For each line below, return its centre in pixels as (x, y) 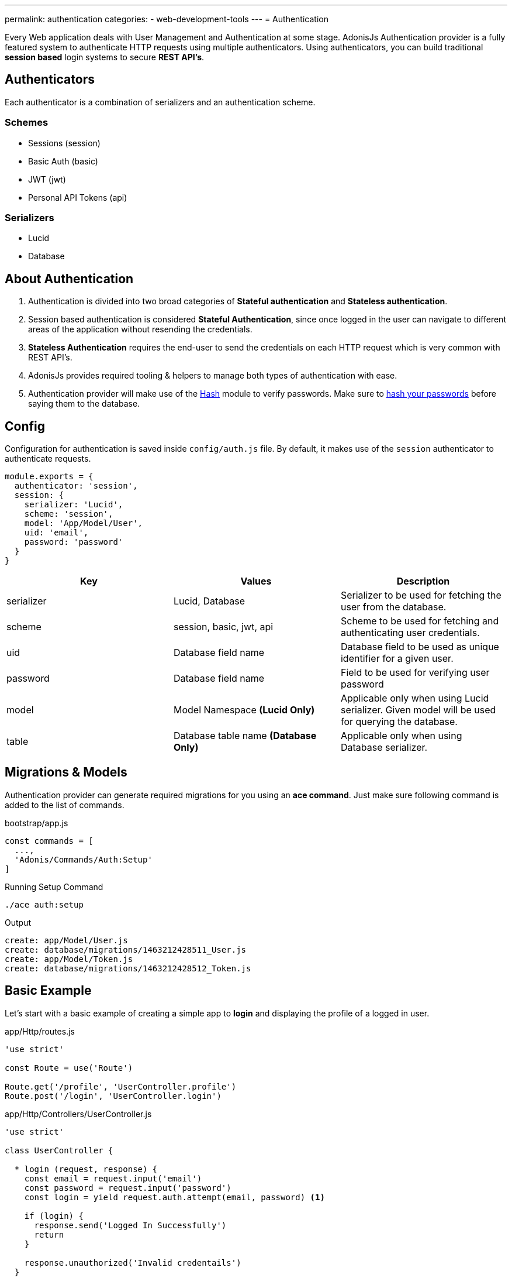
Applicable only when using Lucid (415, 698)
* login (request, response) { (86, 1169)
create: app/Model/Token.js (69, 959)
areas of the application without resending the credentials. (140, 329)
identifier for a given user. (397, 659)
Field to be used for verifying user (415, 673)
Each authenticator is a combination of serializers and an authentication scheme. (160, 102)
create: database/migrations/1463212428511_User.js (126, 949)
